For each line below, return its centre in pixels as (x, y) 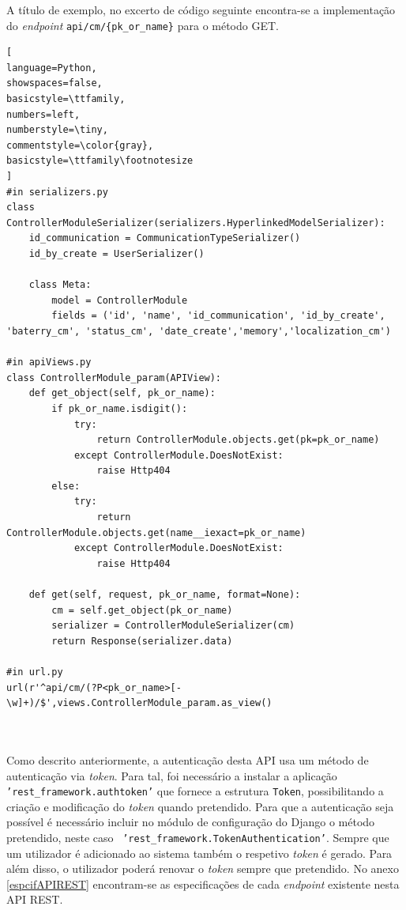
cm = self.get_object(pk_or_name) (142, 610)
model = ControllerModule (120, 300)
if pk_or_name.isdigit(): (120, 408)
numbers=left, (43, 114)
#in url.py (35, 672)
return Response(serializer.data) (142, 641)
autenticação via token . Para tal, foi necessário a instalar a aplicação (172, 775)
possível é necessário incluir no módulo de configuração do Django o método (191, 822)
